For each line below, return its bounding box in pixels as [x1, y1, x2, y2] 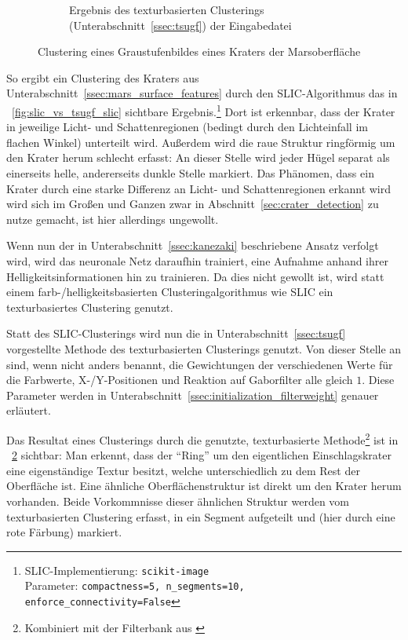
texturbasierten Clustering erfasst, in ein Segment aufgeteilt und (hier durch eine [6, 508, 395, 525]
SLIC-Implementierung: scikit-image [24, 561, 209, 578]
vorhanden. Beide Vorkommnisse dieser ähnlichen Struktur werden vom [6, 492, 350, 509]
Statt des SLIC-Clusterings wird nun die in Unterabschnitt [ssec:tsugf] [6, 325, 346, 342]
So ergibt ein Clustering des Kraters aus [6, 69, 199, 86]
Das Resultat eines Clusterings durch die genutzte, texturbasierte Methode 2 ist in [6, 429, 399, 448]
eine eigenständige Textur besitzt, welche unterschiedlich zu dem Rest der [6, 462, 360, 478]
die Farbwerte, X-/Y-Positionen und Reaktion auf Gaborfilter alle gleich [6, 371, 353, 388]
